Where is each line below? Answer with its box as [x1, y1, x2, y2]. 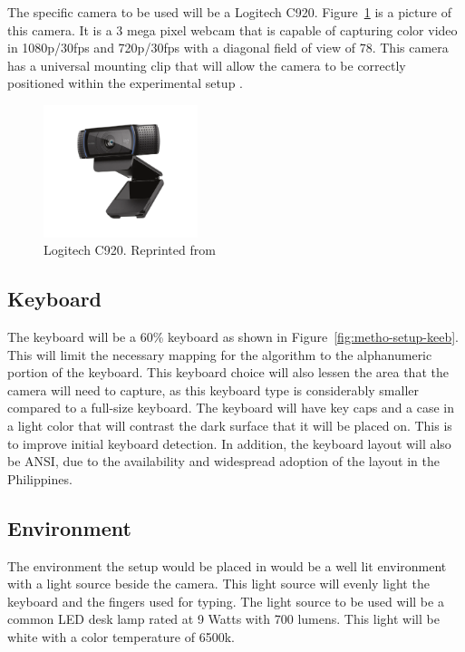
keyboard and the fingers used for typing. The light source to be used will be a [7, 591, 444, 610]
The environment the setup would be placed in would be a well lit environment [7, 556, 447, 575]
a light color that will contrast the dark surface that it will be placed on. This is [7, 416, 452, 435]
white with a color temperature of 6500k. [7, 627, 235, 646]
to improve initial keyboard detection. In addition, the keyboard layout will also [7, 433, 451, 453]
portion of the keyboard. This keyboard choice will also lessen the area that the [7, 363, 449, 382]
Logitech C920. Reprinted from [44, 240, 216, 259]
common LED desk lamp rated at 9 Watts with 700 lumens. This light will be [7, 609, 440, 628]
